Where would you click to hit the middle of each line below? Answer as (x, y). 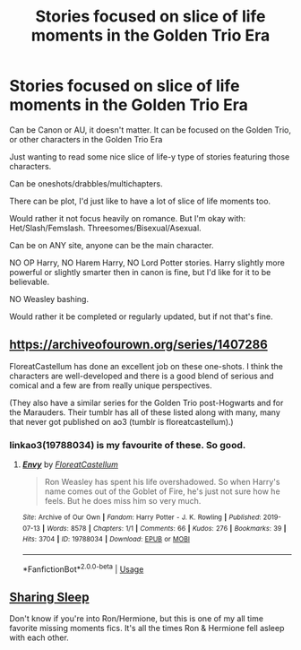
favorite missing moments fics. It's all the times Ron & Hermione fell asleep (147, 628)
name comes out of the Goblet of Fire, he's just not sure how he (162, 491)
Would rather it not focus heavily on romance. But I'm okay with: (128, 218)
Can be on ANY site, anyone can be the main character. (112, 245)
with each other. (39, 637)
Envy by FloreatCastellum (70, 464)
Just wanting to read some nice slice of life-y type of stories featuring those (150, 156)
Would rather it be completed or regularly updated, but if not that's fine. (141, 316)
